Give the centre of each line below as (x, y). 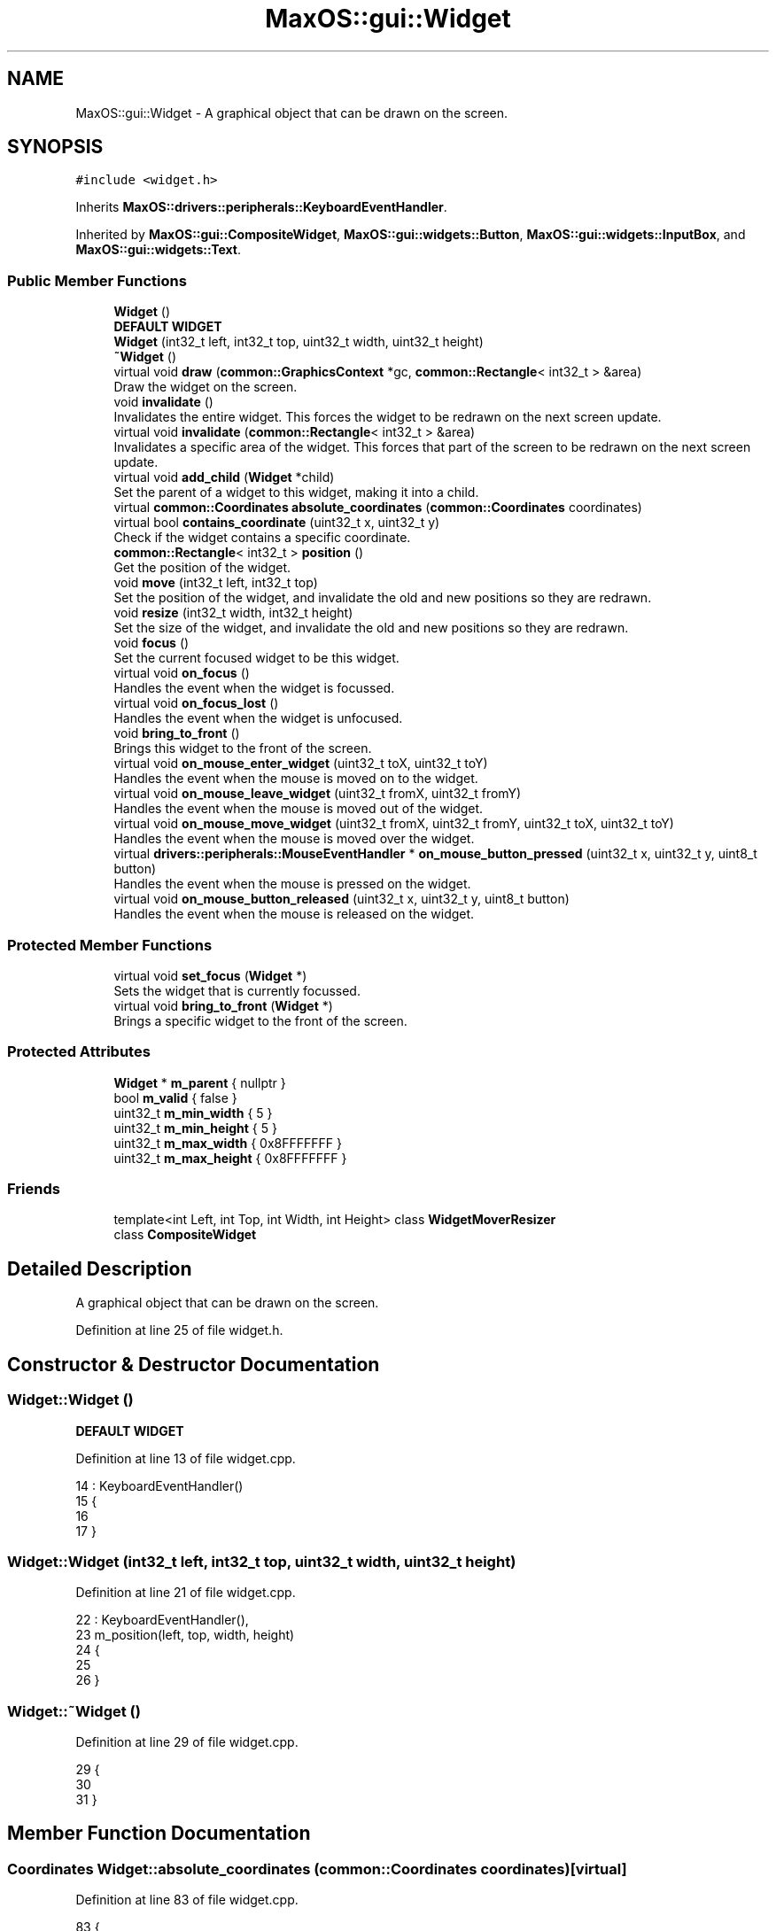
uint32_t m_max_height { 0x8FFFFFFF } (230, 1158)
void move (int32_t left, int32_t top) (216, 583)
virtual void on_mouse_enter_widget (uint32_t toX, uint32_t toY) (301, 764)
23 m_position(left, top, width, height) (185, 1635)
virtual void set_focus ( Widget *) (210, 975)
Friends (34, 1189)
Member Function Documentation (159, 1834)
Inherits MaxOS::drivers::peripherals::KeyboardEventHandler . (261, 207)
